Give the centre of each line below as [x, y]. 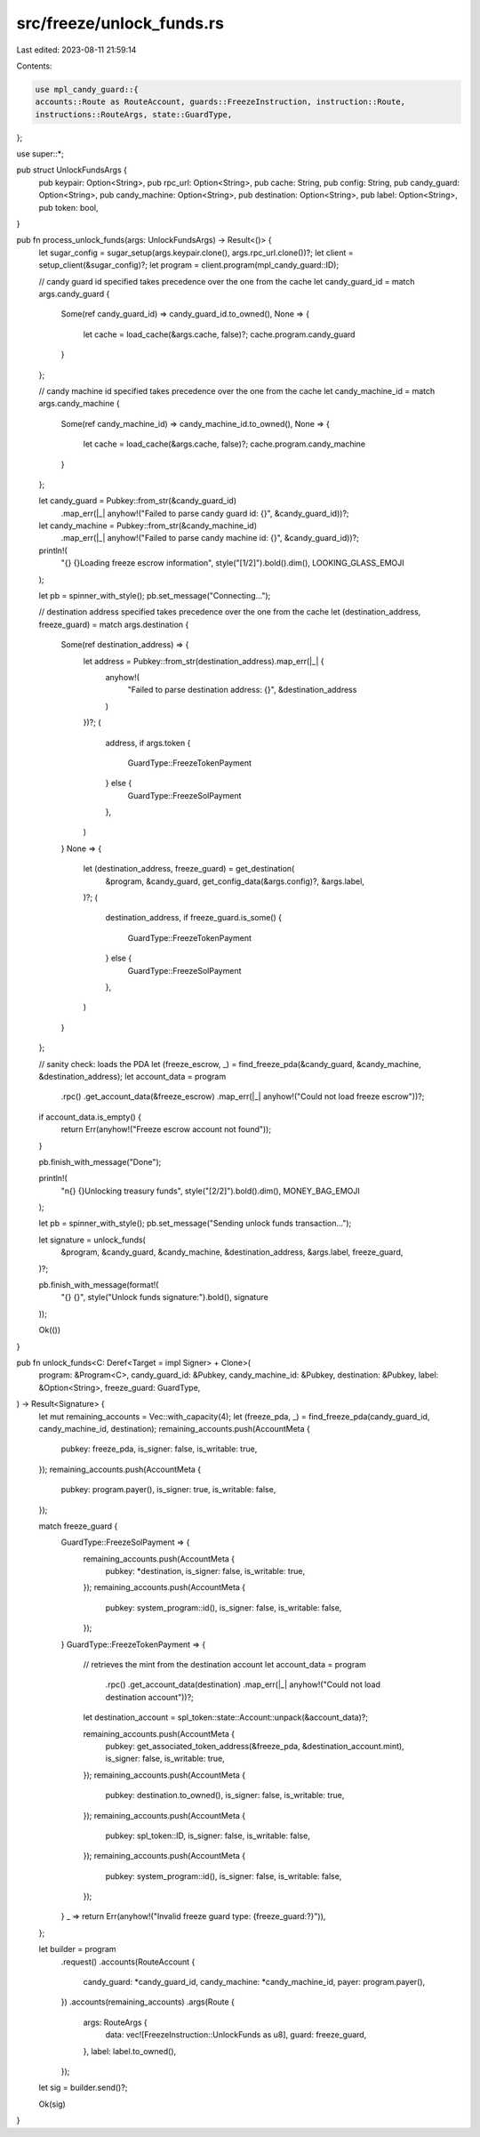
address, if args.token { [148, 743]
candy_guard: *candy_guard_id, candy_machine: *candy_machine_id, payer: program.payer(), [254, 1982]
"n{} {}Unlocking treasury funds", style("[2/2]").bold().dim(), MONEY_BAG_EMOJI [210, 1191]
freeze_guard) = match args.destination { [114, 624]
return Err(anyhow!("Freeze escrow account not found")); [166, 1129]
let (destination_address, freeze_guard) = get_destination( [189, 869]
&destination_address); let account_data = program [132, 1076]
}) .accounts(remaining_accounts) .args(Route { [148, 2002]
